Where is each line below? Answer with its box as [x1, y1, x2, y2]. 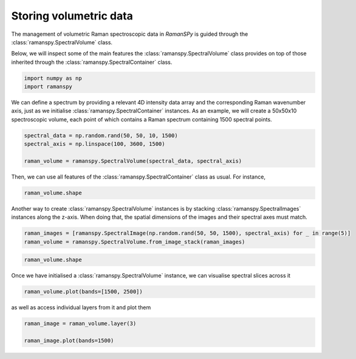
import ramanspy [24, 83, 73, 91]
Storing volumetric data [11, 9, 134, 22]
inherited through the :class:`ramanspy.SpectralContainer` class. [11, 58, 173, 66]
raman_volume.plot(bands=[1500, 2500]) [24, 289, 143, 295]
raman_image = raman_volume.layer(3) [24, 320, 137, 327]
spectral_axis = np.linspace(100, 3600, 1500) [24, 140, 165, 148]
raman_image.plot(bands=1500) [24, 337, 114, 344]
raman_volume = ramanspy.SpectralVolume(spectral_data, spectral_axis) [24, 158, 242, 165]
